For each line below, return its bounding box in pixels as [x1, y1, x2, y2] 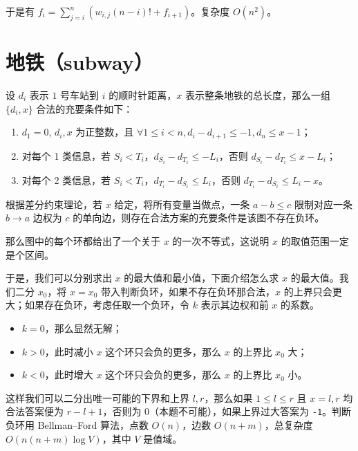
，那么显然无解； [44, 320, 122, 335]
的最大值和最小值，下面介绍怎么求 [124, 270, 279, 285]
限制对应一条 [294, 196, 352, 211]
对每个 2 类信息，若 [21, 172, 111, 187]
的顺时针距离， [109, 87, 177, 102]
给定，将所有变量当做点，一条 [114, 196, 250, 211]
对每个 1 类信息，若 [21, 148, 111, 163]
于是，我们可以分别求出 [6, 270, 112, 285]
